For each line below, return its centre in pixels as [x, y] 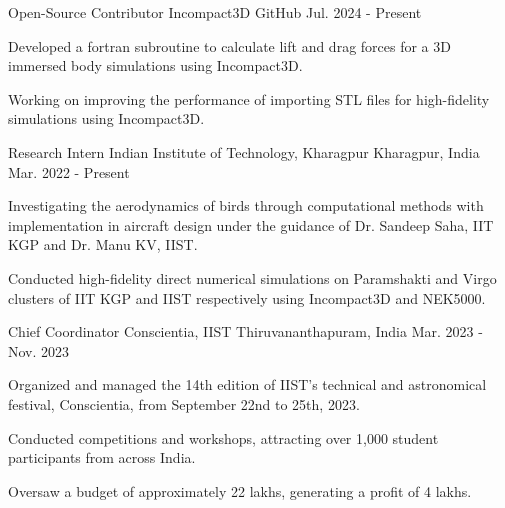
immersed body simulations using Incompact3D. [155, 65]
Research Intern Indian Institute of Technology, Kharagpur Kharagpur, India [244, 151]
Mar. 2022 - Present [69, 171]
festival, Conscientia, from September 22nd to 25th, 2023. [184, 403]
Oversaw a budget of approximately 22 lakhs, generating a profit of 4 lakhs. [240, 490]
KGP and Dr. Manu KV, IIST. [103, 244]
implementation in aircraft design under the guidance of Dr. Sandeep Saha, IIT [251, 224]
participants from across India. [102, 457]
